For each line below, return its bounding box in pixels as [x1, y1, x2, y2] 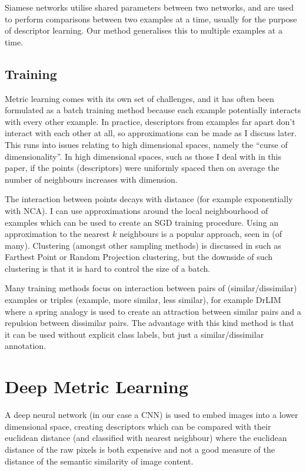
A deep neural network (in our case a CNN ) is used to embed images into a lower [5, 409, 298, 421]
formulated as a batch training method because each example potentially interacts [5, 104, 301, 116]
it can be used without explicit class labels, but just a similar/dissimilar [5, 328, 264, 340]
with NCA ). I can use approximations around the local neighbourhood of [5, 204, 268, 216]
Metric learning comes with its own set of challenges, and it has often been [5, 92, 274, 104]
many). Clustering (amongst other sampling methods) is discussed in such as [5, 239, 281, 251]
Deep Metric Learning [5, 374, 188, 398]
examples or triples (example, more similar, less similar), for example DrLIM [5, 294, 281, 306]
